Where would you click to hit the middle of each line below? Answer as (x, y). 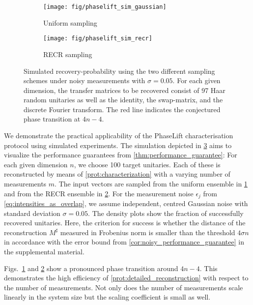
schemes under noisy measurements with (84, 80)
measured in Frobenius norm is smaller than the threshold (148, 232)
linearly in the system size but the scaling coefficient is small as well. (107, 297)
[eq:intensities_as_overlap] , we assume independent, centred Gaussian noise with (126, 203)
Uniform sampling (70, 22)
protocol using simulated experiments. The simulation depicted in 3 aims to (118, 145)
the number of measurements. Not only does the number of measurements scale (124, 287)
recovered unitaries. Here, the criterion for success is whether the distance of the (125, 223)
